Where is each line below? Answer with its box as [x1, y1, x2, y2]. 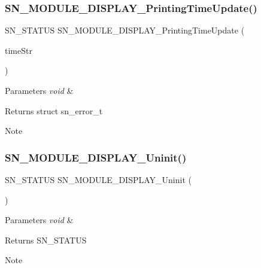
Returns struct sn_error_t [5, 104, 103, 117]
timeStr [5, 44, 32, 56]
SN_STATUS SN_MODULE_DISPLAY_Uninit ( [5, 173, 192, 185]
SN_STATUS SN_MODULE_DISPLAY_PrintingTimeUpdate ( [5, 24, 245, 36]
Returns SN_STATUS [5, 233, 87, 246]
